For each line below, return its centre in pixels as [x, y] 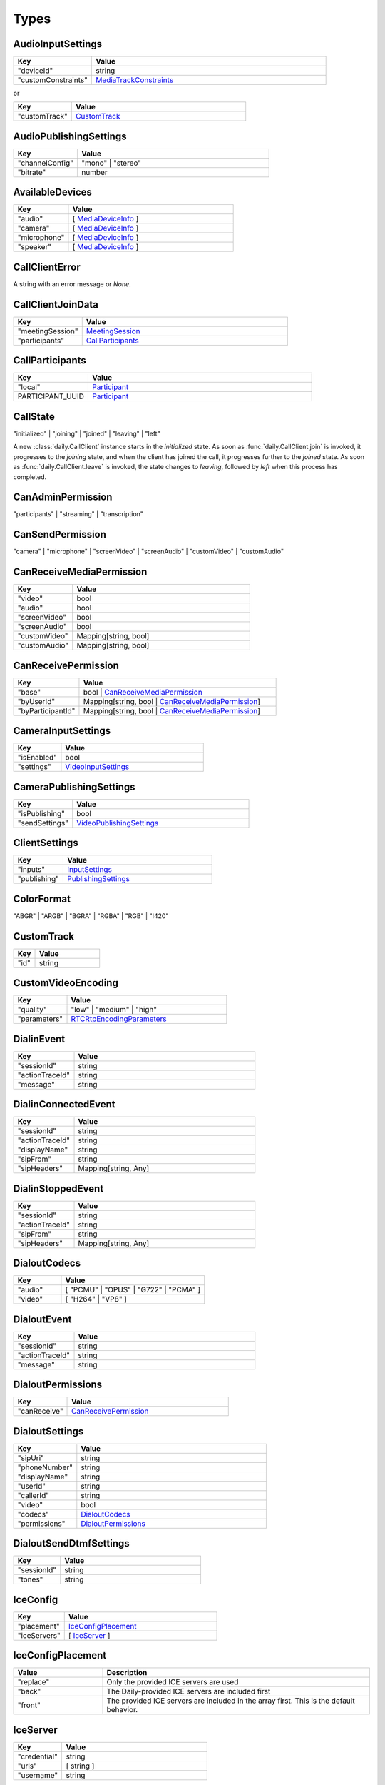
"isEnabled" [37, 758]
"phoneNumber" [45, 1467]
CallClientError [47, 267]
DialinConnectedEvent [64, 1104]
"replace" [34, 1682]
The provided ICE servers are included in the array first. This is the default [231, 1701]
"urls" [27, 1766]
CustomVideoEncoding [66, 983]
